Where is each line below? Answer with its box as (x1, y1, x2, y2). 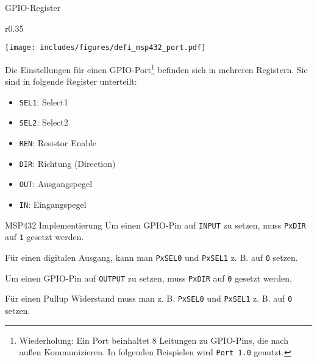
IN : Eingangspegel (19, 197, 87, 210)
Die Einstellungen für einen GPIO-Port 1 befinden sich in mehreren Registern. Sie (5, 61, 308, 76)
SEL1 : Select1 (19, 95, 68, 108)
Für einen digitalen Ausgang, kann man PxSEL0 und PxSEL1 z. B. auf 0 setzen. (5, 250, 298, 263)
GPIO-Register (5, 1, 61, 13)
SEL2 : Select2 (19, 116, 68, 129)
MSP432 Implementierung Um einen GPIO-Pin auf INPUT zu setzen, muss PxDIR (5, 218, 306, 231)
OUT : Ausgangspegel (19, 177, 93, 190)
